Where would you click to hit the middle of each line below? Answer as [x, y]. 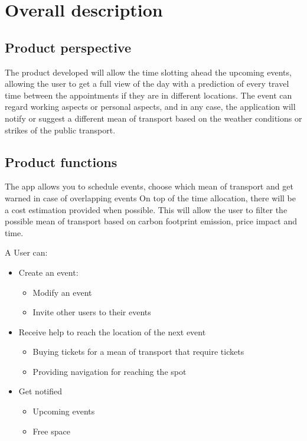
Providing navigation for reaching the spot [110, 371]
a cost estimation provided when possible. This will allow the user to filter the [146, 209]
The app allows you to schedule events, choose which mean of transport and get [149, 186]
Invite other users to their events [92, 312]
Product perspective [68, 47]
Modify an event [62, 292]
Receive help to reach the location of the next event [112, 331]
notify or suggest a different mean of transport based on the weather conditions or [153, 118]
